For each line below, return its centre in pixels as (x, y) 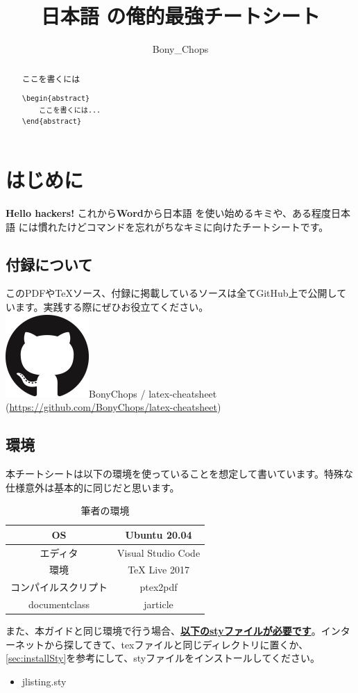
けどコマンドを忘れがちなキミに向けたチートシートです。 (198, 226)
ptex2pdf (159, 587)
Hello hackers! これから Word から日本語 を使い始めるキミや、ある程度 (168, 212)
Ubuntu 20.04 (159, 534)
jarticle (159, 604)
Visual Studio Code (159, 552)
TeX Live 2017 (159, 570)
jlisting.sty (44, 681)
